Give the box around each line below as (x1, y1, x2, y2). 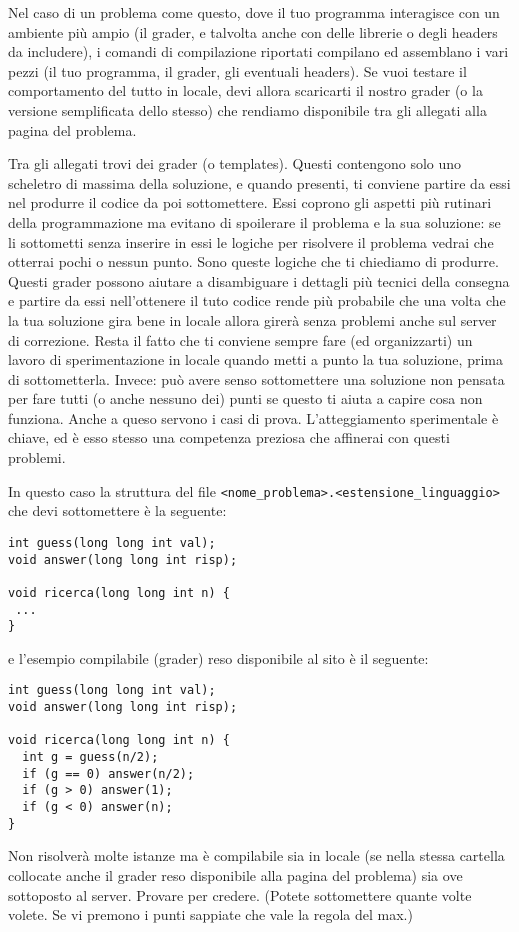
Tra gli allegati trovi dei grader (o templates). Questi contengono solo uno (8, 153, 462, 174)
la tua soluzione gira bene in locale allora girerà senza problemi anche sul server (8, 309, 497, 330)
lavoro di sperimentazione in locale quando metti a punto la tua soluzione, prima (8, 349, 503, 370)
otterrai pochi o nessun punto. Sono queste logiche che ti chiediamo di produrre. (8, 251, 499, 272)
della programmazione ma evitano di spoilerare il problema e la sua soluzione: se (8, 211, 501, 232)
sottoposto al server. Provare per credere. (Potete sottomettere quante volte (8, 884, 472, 905)
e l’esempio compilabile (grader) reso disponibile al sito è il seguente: (8, 647, 429, 668)
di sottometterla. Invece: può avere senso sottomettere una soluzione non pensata (8, 368, 505, 389)
